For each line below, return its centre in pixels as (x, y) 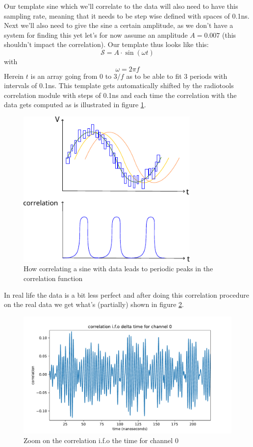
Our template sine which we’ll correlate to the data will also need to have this (121, 6)
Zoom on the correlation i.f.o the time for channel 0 (101, 440)
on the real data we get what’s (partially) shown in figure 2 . (94, 304)
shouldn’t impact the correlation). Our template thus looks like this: (106, 44)
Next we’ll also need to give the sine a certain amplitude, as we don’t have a (119, 25)
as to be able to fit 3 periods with (177, 76)
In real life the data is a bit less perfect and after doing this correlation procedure (126, 294)
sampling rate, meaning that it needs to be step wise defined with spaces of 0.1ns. (127, 15)
